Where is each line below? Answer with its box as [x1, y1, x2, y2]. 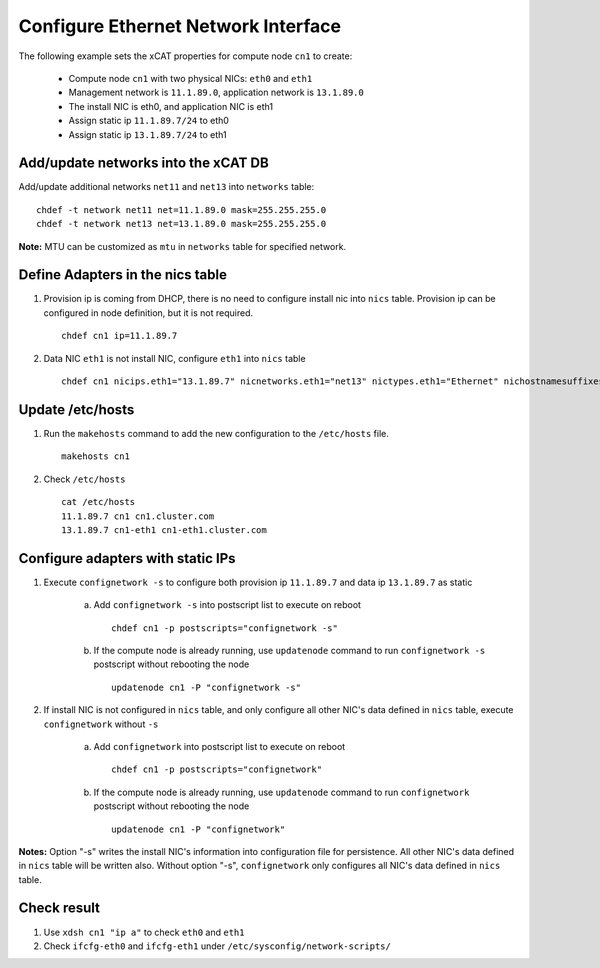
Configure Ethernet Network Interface [18, 15, 342, 37]
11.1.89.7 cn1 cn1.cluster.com [61, 510, 215, 522]
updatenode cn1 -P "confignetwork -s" [111, 681, 302, 693]
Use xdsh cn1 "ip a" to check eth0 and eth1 [43, 926, 245, 938]
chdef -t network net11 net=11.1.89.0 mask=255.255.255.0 [36, 204, 327, 215]
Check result [18, 900, 100, 917]
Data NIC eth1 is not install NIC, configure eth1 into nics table [43, 352, 306, 364]
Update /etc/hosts [18, 401, 135, 418]
